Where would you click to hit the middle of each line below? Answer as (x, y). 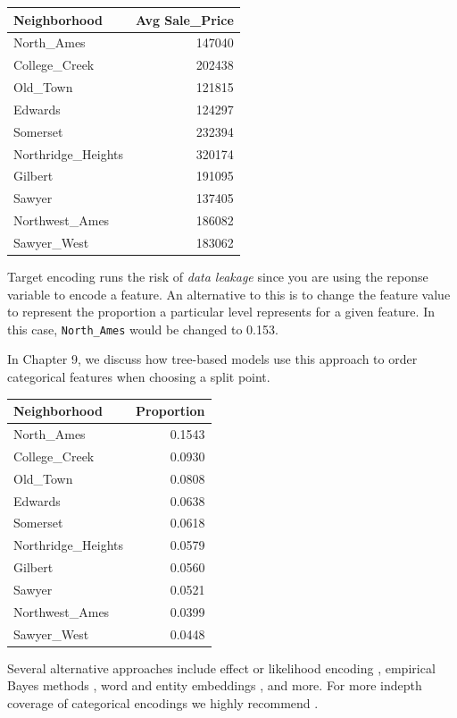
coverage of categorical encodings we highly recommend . (163, 702)
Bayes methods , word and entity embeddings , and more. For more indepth (215, 685)
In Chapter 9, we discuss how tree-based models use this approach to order (212, 359)
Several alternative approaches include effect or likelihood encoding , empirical (221, 667)
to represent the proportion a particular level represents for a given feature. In (221, 312)
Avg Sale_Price (185, 19)
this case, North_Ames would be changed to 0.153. (143, 329)
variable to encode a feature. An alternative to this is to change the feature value (229, 294)
